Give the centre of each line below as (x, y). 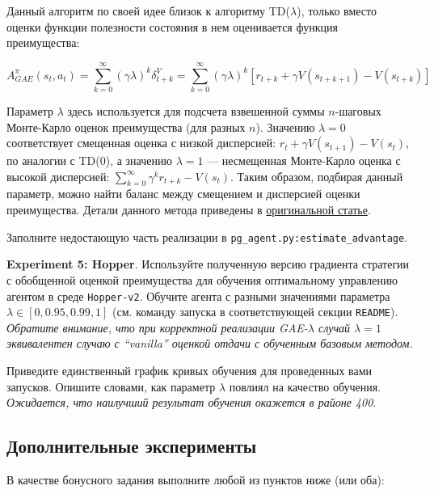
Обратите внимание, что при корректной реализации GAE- (157, 327)
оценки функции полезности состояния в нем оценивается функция (172, 26)
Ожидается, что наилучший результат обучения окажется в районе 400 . (192, 402)
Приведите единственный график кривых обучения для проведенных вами (190, 371)
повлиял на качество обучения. (305, 386)
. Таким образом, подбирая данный (317, 176)
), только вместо (337, 11)
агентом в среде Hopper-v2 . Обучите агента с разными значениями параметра (198, 296)
